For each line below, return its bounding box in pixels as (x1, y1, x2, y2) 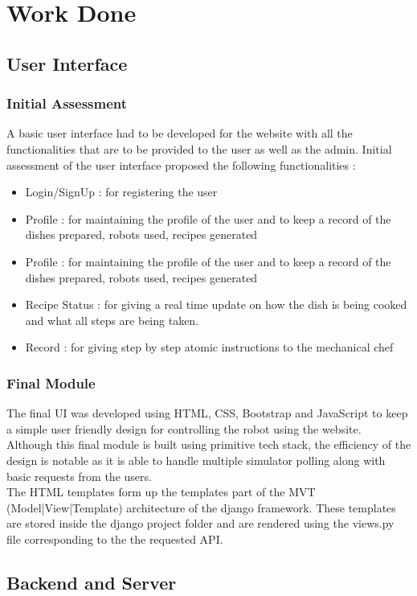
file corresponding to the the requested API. (6, 530, 223, 547)
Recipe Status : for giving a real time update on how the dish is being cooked (25, 296, 407, 313)
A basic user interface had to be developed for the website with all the (6, 125, 353, 142)
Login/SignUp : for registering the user (25, 183, 218, 200)
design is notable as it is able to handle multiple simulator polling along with (6, 451, 386, 468)
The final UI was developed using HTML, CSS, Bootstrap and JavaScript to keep (6, 405, 408, 421)
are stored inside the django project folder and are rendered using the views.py (6, 515, 395, 532)
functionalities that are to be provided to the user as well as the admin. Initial (6, 140, 392, 157)
